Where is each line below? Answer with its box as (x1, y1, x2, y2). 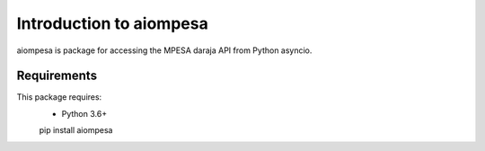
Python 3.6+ (61, 108, 108, 119)
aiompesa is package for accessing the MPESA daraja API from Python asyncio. (16, 45, 313, 56)
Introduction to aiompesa (16, 13, 208, 33)
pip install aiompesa (39, 125, 113, 136)
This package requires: (16, 92, 102, 102)
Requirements (16, 68, 98, 84)
